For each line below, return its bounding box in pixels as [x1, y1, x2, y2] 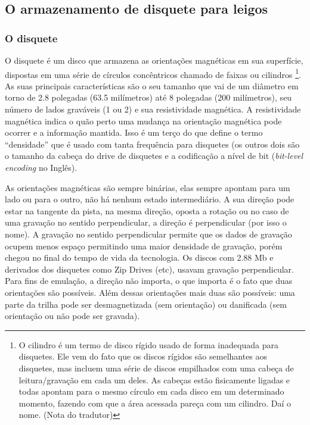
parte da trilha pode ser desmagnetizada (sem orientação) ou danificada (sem [5, 298, 287, 310]
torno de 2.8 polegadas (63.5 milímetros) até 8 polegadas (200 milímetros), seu [5, 91, 292, 104]
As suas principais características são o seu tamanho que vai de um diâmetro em [5, 79, 299, 92]
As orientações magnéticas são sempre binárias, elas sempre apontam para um [5, 181, 290, 193]
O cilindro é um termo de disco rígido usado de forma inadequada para [18, 338, 278, 351]
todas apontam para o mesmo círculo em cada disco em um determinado [18, 385, 284, 398]
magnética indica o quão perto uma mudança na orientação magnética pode [5, 114, 282, 127]
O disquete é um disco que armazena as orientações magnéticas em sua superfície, [5, 54, 303, 66]
